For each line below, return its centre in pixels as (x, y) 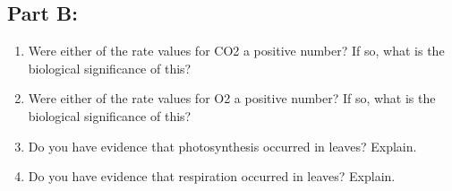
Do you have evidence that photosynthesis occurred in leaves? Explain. (222, 146)
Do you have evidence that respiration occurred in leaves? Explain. (212, 176)
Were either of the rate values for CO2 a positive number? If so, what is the (236, 51)
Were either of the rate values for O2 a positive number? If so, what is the (232, 98)
